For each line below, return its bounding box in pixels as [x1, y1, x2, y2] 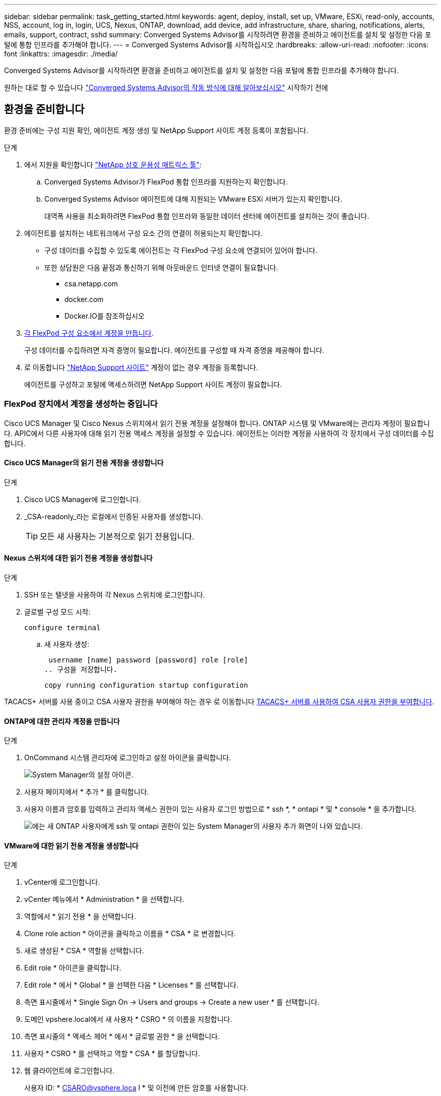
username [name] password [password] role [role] [48, 656, 248, 664]
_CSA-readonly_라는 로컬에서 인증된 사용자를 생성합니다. [24, 512, 203, 521]
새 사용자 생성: [44, 640, 90, 649]
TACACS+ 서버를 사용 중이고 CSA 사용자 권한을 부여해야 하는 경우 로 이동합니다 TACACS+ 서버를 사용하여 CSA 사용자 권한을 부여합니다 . [4, 697, 434, 706]
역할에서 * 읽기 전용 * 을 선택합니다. [24, 912, 136, 921]
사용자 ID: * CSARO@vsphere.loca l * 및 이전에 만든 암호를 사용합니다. [24, 1083, 249, 1092]
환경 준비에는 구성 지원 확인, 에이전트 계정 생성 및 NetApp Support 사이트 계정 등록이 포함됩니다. [4, 126, 309, 135]
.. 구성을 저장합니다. [44, 665, 118, 674]
